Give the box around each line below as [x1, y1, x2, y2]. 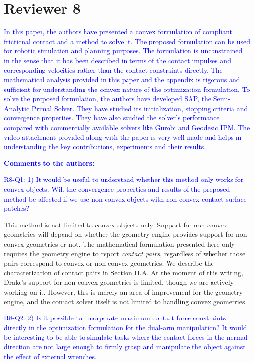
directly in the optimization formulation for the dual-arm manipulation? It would [4, 322, 247, 332]
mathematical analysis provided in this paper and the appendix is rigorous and [4, 74, 240, 85]
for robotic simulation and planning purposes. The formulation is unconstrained [4, 45, 243, 56]
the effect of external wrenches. [4, 351, 97, 361]
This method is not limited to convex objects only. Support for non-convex [4, 219, 228, 229]
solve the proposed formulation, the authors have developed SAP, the [4, 93, 212, 104]
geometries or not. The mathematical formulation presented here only [26, 239, 235, 249]
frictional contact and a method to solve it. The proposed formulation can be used [4, 36, 250, 46]
